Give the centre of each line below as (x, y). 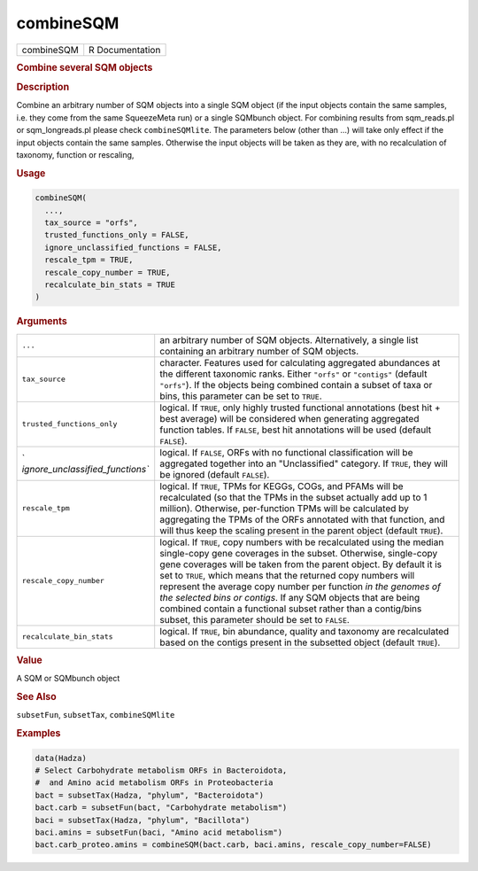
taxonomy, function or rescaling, (75, 155)
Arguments (42, 322)
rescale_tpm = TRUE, (89, 260)
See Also (36, 697)
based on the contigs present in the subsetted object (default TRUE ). (300, 642)
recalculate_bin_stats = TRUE (110, 285)
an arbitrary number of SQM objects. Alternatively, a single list (289, 339)
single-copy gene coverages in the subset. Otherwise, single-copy (299, 553)
